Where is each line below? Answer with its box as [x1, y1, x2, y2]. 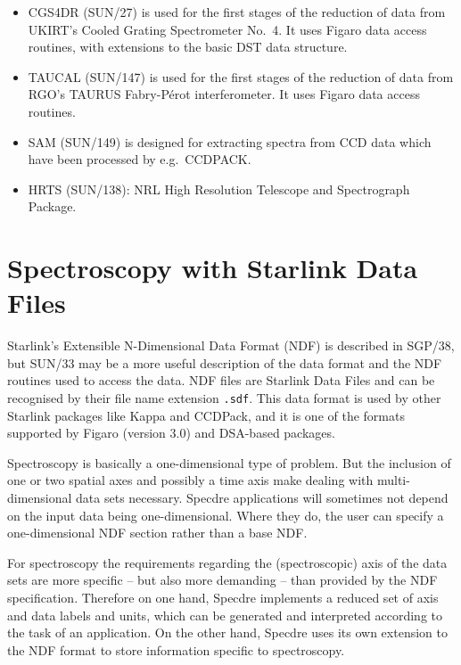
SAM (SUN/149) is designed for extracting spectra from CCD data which [28, 132, 432, 151]
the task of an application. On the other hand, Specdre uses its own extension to [7, 623, 448, 642]
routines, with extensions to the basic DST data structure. [28, 37, 348, 56]
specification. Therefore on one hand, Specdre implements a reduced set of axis [7, 588, 439, 607]
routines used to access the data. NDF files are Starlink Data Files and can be [7, 371, 435, 390]
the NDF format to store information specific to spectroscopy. [7, 640, 345, 659]
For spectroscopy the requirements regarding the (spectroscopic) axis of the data [7, 553, 448, 571]
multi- [376, 471, 410, 489]
